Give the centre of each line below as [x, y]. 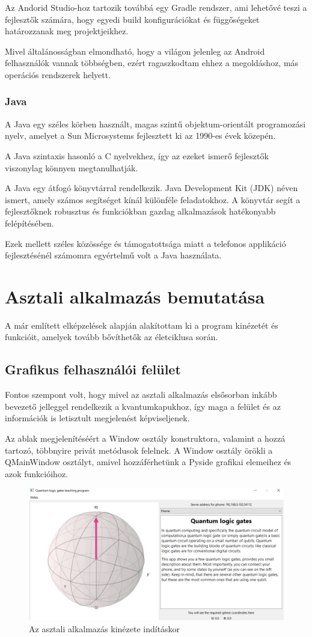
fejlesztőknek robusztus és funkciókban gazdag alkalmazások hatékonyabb [140, 211]
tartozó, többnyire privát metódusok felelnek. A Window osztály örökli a [139, 450]
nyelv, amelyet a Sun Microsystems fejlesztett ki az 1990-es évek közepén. [140, 136]
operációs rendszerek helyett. [58, 74]
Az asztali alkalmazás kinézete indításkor [105, 629]
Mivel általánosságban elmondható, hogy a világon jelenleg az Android [135, 51]
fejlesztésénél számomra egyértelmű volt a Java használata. [113, 255]
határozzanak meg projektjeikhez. [67, 31]
